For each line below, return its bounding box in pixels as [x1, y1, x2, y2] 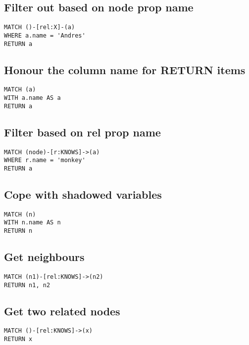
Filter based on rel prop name [4, 124, 161, 139]
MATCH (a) [4, 86, 36, 93]
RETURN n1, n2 [4, 281, 50, 289]
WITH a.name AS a [4, 94, 61, 102]
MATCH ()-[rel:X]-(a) [4, 24, 75, 31]
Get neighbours [4, 249, 85, 264]
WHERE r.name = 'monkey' [4, 157, 86, 164]
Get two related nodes [4, 303, 120, 318]
